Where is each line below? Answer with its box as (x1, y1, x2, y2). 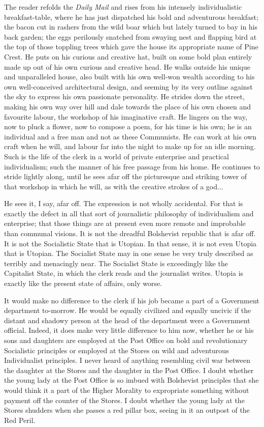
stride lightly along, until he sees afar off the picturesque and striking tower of (4, 171, 247, 182)
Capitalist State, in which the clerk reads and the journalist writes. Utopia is (4, 268, 244, 278)
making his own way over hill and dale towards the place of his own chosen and (4, 101, 251, 111)
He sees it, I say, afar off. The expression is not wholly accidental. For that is (4, 198, 243, 209)
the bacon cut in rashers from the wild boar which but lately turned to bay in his (4, 21, 258, 32)
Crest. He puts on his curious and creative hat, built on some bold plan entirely (4, 51, 252, 62)
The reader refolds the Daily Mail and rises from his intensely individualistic (4, 2, 242, 12)
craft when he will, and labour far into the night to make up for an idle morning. (4, 141, 256, 152)
